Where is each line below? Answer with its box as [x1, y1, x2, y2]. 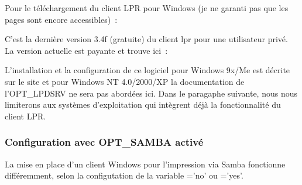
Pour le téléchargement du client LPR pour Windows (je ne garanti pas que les [5, 2, 289, 13]
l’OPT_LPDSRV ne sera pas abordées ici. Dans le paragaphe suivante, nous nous [5, 87, 297, 99]
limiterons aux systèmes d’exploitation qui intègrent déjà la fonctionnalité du [5, 98, 281, 111]
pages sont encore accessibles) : [5, 13, 118, 25]
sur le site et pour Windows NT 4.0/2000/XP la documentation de [5, 75, 245, 87]
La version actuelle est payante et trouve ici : [5, 44, 168, 56]
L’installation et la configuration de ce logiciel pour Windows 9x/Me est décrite [5, 64, 290, 76]
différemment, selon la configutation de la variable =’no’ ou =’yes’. [5, 169, 243, 181]
